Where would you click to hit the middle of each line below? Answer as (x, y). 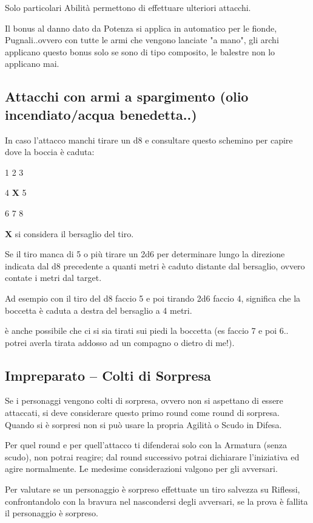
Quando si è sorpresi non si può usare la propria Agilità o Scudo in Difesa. (143, 424)
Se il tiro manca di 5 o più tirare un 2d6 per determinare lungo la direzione (145, 254)
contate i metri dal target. (53, 278)
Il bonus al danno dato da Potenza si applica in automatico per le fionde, (141, 28)
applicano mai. (32, 64)
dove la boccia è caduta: (50, 152)
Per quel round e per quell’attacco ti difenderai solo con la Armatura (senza (146, 445)
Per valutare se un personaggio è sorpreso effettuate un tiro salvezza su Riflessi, (153, 489)
